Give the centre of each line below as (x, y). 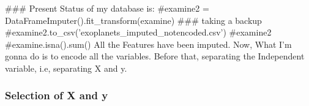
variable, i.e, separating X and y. (66, 68)
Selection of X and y (57, 95)
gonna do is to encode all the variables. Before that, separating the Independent (155, 56)
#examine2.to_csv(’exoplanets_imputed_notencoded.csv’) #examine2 (138, 32)
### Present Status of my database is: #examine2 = (107, 8)
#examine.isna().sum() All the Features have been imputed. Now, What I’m (148, 44)
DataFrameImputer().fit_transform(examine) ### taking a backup (133, 20)
